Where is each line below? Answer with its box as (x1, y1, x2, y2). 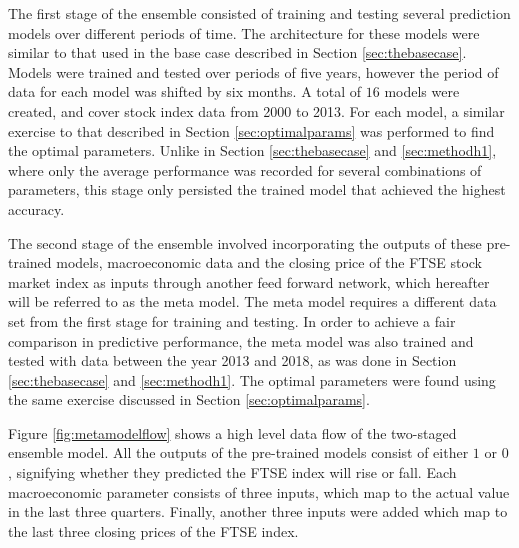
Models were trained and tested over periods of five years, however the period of (8, 61, 499, 82)
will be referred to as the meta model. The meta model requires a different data (8, 291, 497, 312)
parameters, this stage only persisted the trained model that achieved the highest (8, 179, 506, 200)
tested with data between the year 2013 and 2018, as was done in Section (8, 350, 457, 371)
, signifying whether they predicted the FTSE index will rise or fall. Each (8, 462, 457, 483)
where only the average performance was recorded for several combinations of (8, 159, 482, 180)
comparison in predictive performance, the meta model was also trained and (8, 330, 474, 351)
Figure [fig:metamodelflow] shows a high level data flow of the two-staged (8, 422, 457, 443)
